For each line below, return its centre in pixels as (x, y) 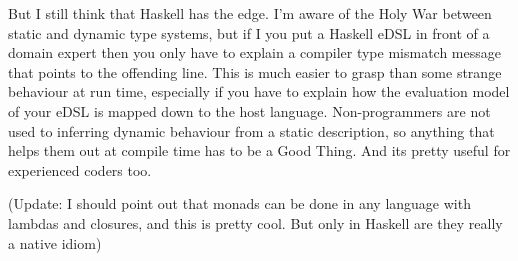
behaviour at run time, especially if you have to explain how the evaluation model (259, 91)
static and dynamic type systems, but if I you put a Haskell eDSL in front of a (249, 32)
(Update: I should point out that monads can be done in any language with (239, 203)
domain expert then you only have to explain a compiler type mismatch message (254, 52)
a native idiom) (55, 242)
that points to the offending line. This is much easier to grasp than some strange (255, 71)
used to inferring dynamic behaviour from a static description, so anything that (251, 130)
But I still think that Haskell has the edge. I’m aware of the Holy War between (250, 13)
